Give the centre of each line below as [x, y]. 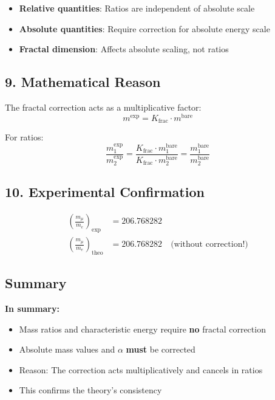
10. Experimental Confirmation [105, 192]
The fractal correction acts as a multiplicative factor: [103, 107]
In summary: [32, 309]
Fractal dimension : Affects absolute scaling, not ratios [124, 49]
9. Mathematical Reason [83, 82]
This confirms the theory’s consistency [90, 390]
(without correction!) [209, 245]
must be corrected [161, 349]
